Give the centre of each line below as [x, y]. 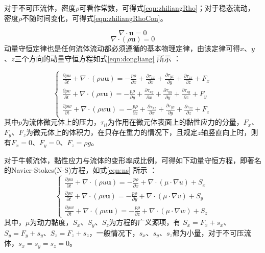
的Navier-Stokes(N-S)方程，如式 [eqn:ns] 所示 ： [81, 170]
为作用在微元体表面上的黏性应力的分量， [175, 122]
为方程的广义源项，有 [145, 222]
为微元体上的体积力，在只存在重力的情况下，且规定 [112, 132]
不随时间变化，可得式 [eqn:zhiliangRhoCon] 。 [95, 18]
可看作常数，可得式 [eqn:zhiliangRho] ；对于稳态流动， [167, 8]
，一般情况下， [114, 232]
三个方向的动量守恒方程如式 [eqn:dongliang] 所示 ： [98, 58]
